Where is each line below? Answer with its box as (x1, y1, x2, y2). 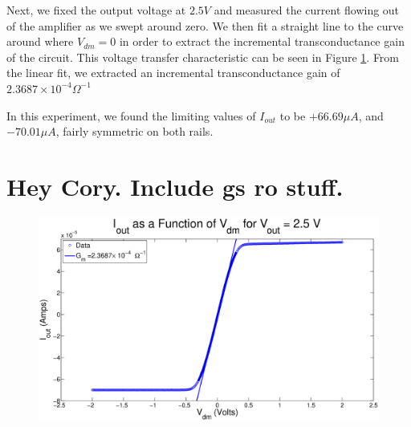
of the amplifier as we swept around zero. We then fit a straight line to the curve (6, 17, 404, 34)
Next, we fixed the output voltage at (6, 2, 186, 18)
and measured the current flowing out (214, 2, 400, 18)
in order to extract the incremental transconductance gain (119, 33, 405, 50)
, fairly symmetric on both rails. (55, 123, 214, 140)
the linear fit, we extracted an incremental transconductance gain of (6, 64, 340, 81)
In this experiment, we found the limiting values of (6, 107, 256, 124)
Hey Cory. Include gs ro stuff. (6, 169, 344, 202)
